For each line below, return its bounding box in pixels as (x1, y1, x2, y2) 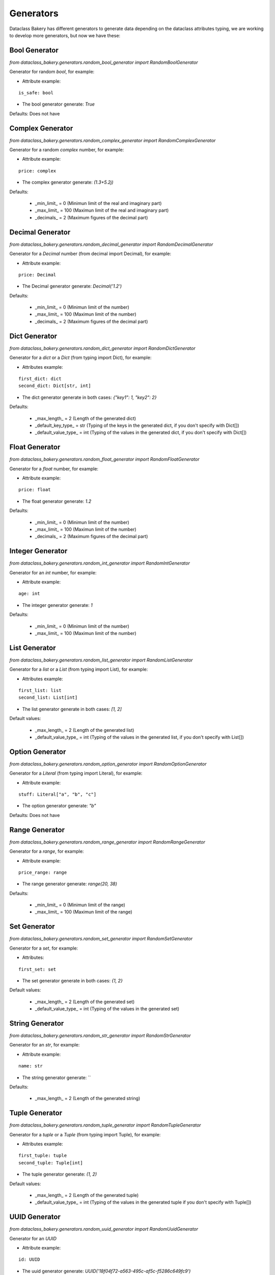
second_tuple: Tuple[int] (18, 1160, 84, 1165)
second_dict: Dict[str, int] (18, 383, 91, 389)
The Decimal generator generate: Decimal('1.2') (22, 283, 122, 289)
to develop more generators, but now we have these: (9, 32, 121, 38)
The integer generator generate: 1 (22, 602, 93, 608)
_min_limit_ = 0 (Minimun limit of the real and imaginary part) (35, 200, 162, 207)
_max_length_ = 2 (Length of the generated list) (35, 727, 134, 733)
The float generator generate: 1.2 (22, 498, 92, 504)
